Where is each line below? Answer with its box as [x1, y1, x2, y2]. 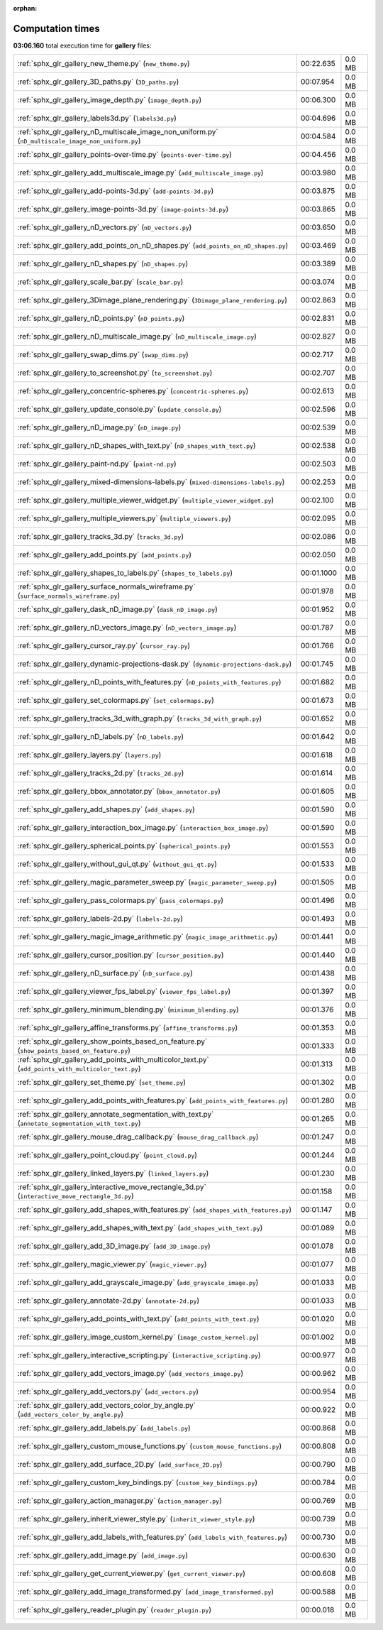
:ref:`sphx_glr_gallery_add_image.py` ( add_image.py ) [17, 1550, 188, 1560]
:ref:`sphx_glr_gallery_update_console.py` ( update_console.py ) [17, 405, 222, 415]
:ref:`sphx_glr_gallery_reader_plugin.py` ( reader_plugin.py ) [17, 1605, 212, 1615]
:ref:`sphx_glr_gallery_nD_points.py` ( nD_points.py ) [17, 313, 185, 323]
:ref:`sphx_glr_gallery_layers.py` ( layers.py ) [17, 750, 162, 760]
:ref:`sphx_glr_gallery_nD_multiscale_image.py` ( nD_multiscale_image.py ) [17, 332, 257, 341]
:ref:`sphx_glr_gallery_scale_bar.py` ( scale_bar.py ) [17, 277, 184, 287]
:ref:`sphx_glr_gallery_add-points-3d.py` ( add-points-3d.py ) [17, 186, 214, 196]
